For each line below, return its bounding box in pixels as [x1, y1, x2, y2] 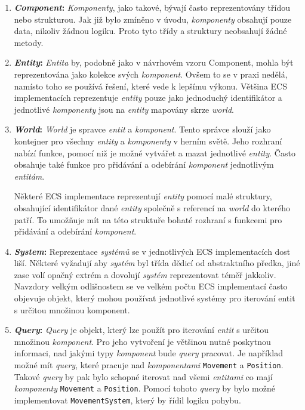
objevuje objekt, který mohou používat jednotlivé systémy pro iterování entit [14, 292, 295, 304]
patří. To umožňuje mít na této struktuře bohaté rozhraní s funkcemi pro [14, 213, 282, 226]
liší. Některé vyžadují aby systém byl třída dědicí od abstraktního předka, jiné [14, 257, 300, 269]
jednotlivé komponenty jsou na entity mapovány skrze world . [14, 103, 235, 115]
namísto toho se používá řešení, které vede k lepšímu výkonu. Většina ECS [14, 79, 287, 92]
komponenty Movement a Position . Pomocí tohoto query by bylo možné [14, 382, 275, 394]
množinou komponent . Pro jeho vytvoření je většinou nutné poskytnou [14, 335, 271, 347]
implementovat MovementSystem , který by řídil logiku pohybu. [14, 393, 241, 406]
